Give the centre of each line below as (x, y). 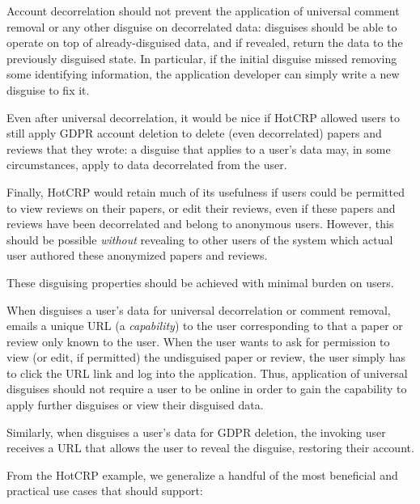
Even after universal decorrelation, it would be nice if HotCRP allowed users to (203, 117)
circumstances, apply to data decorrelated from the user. (147, 165)
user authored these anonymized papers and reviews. (137, 255)
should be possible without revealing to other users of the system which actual (200, 239)
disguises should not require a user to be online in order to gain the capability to (207, 389)
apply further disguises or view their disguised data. (135, 405)
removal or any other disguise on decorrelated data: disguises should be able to (202, 26)
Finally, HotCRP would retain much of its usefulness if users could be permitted (206, 191)
